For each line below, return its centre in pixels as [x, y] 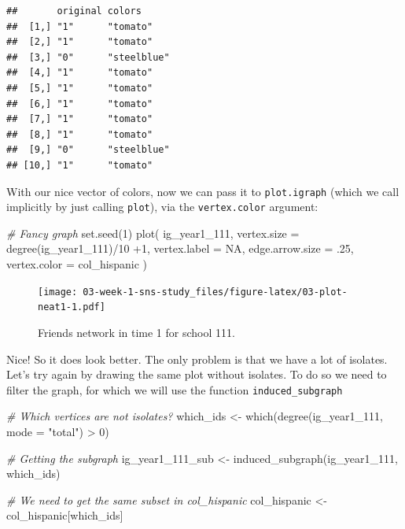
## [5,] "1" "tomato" [80, 88]
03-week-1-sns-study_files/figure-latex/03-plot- [215, 292]
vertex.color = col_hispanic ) [77, 264]
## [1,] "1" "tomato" [80, 26]
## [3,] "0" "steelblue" [88, 57]
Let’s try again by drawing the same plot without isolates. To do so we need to [197, 374]
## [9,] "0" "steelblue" [88, 150]
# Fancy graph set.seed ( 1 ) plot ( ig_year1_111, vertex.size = [153, 233]
